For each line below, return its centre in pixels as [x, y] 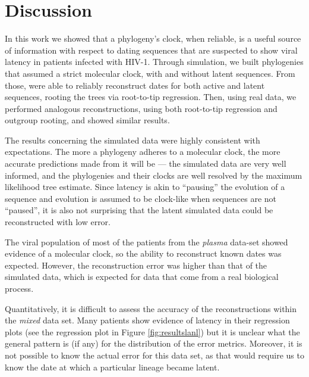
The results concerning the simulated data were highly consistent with [133, 140]
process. [19, 288]
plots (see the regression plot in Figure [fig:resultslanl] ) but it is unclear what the [152, 331]
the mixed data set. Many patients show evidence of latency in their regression [147, 320]
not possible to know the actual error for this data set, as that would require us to [154, 355]
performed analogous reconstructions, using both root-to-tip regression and [141, 108]
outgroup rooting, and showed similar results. [87, 120]
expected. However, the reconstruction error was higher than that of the [136, 265]
